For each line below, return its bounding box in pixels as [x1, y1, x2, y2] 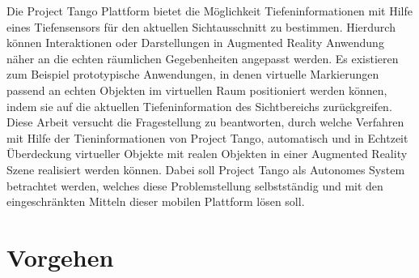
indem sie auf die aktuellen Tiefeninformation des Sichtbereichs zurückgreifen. [6, 97, 392, 114]
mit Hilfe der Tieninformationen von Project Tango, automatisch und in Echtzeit [6, 129, 408, 146]
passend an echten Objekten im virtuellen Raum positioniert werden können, [6, 81, 387, 98]
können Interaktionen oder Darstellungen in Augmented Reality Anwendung [6, 34, 384, 51]
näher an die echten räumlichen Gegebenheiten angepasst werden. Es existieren [6, 49, 399, 66]
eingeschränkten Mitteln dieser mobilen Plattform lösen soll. [6, 193, 305, 210]
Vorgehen [6, 240, 114, 273]
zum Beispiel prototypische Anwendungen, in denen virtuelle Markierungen [6, 66, 379, 83]
